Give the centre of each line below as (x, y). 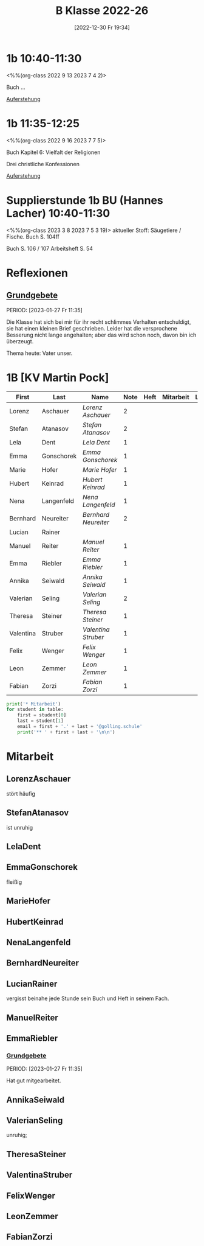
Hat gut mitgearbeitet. (34, 1080)
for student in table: (35, 710)
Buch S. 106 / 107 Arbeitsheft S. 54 (49, 248)
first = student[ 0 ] (42, 715)
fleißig (14, 882)
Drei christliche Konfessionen (43, 164)
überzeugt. (20, 341)
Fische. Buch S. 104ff (33, 236)
